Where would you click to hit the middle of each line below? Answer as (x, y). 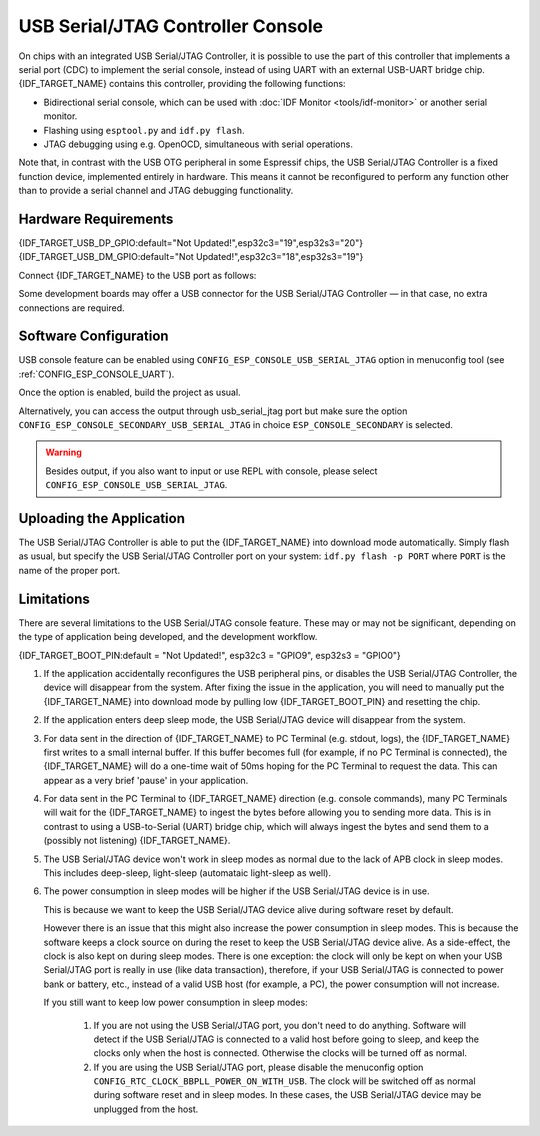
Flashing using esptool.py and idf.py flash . (144, 130)
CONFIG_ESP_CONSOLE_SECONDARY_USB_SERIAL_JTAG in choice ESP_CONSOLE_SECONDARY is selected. (236, 424)
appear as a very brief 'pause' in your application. (146, 780)
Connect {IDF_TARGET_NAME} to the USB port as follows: (137, 275)
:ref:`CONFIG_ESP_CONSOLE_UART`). (96, 374)
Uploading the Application (101, 518)
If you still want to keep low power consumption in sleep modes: (176, 1002)
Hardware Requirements (96, 218)
